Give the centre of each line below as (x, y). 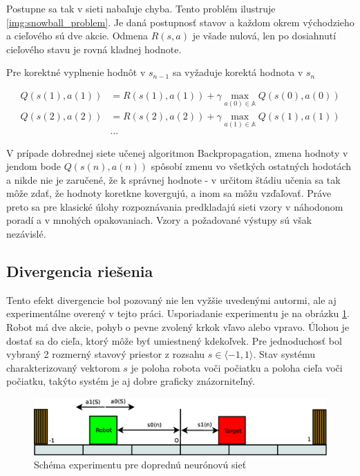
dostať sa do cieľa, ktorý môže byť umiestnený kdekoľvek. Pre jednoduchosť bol (174, 340)
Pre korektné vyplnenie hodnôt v (76, 72)
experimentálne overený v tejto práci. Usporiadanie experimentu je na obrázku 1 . (178, 313)
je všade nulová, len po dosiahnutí (264, 36)
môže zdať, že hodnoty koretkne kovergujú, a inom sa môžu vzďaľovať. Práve (169, 193)
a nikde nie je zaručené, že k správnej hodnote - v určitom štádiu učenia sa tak (173, 179)
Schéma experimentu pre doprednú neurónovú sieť (140, 465)
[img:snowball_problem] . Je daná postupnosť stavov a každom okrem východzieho (180, 22)
